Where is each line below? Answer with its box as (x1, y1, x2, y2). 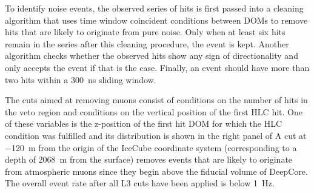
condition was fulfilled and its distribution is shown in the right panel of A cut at (5, 129, 307, 141)
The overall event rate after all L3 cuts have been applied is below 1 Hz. (5, 177, 275, 189)
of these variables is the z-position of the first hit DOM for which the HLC (5, 117, 282, 130)
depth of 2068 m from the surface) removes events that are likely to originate (5, 153, 293, 166)
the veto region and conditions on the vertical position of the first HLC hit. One (5, 105, 302, 118)
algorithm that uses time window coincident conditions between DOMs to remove (5, 13, 308, 26)
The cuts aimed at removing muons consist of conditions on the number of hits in (5, 93, 308, 106)
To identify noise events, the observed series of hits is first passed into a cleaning (5, 2, 304, 14)
